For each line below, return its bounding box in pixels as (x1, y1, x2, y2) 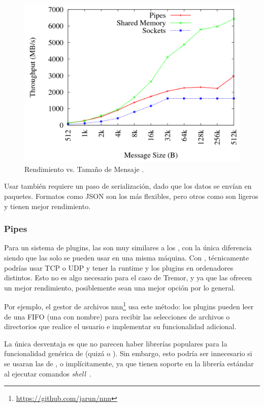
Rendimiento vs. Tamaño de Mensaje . (24, 163, 144, 174)
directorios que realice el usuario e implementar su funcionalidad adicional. (4, 321, 237, 332)
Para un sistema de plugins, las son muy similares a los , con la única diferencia (4, 242, 252, 253)
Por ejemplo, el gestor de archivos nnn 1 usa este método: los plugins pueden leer (4, 300, 254, 311)
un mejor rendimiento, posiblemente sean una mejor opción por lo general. (4, 282, 236, 293)
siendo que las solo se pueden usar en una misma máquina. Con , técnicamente (4, 252, 249, 263)
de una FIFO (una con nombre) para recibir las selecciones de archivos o (4, 311, 230, 322)
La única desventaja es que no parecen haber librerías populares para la (4, 338, 227, 348)
